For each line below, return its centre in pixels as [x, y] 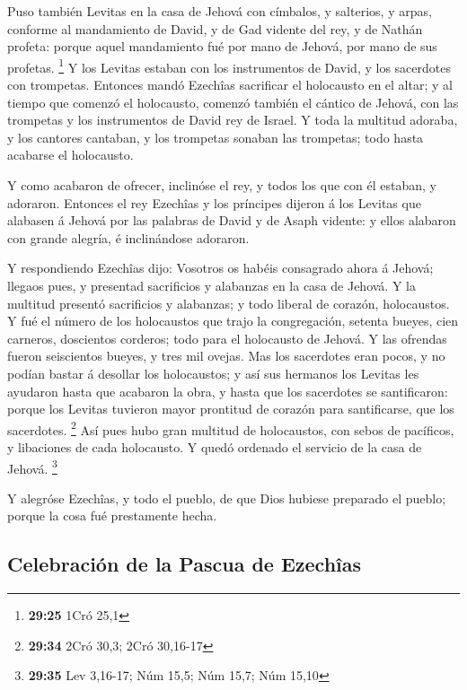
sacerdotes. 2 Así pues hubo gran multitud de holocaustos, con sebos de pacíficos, [231, 428]
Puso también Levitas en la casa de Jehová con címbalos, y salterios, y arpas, [220, 11]
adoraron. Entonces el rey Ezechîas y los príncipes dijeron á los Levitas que [214, 202]
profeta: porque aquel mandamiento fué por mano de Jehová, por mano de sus [222, 46]
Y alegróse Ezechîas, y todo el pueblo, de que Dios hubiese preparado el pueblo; [227, 498]
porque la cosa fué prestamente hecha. [112, 515]
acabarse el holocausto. [70, 155]
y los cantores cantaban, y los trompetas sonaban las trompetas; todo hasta [216, 137]
